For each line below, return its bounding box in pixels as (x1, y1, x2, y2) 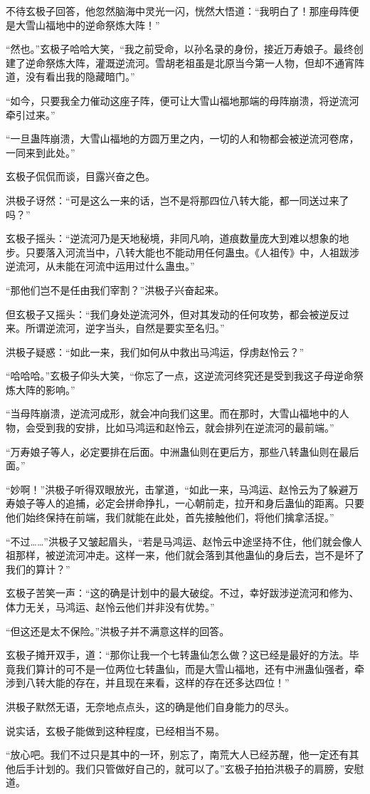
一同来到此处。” (6, 145, 75, 160)
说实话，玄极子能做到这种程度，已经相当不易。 (6, 723, 225, 738)
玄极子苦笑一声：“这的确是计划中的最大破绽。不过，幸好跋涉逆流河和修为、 (6, 585, 359, 600)
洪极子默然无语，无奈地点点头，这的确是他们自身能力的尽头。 (6, 699, 295, 714)
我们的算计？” (6, 561, 70, 576)
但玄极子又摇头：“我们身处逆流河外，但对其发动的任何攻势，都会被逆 (6, 306, 329, 321)
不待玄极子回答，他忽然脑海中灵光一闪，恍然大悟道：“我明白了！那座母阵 (6, 4, 349, 18)
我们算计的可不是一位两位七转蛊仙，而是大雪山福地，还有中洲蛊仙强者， (15, 661, 354, 676)
